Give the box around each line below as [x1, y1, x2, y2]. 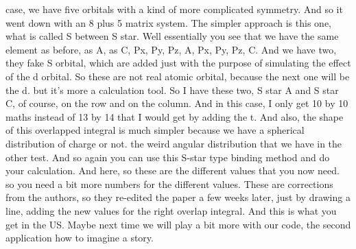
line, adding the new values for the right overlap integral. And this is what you [5, 203, 337, 217]
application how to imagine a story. [5, 230, 154, 245]
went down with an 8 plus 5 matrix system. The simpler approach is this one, [5, 15, 331, 29]
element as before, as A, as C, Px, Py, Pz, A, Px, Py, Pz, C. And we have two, [5, 42, 337, 56]
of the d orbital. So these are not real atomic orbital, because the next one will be [5, 69, 350, 83]
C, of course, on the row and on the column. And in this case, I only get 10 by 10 [5, 96, 348, 110]
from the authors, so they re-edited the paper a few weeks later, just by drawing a [5, 190, 351, 204]
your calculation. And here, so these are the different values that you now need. [5, 163, 340, 178]
